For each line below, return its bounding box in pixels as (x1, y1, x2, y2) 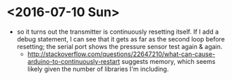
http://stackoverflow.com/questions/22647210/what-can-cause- (27, 50, 216, 58)
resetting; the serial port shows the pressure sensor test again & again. (16, 42, 223, 51)
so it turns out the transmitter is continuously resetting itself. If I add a (16, 27, 219, 36)
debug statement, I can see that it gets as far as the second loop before (16, 34, 225, 43)
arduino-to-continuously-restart (27, 57, 121, 65)
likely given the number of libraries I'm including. (27, 65, 169, 73)
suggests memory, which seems (121, 57, 216, 65)
